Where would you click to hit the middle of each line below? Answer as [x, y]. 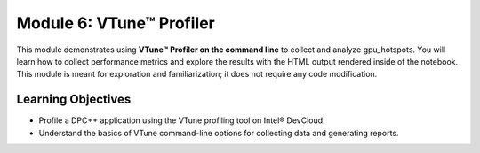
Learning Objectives [74, 99]
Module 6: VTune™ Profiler [116, 23]
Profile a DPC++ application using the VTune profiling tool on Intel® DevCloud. [182, 120]
